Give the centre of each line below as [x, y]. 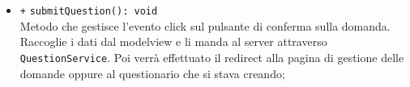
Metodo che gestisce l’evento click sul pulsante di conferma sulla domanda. [205, 25]
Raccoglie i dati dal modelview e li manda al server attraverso [173, 41]
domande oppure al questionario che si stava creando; [152, 73]
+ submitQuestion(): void [89, 11]
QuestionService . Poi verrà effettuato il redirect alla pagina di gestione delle [212, 57]
